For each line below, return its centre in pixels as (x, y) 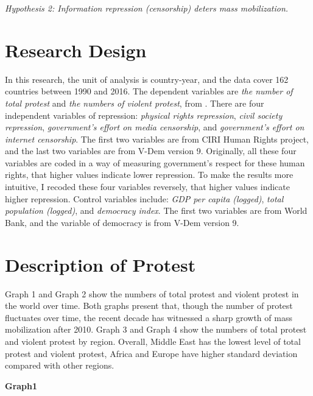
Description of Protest (100, 264)
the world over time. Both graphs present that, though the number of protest (149, 306)
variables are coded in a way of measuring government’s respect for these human (155, 162)
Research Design (76, 50)
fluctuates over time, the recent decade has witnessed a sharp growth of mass (149, 317)
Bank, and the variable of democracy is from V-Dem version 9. (122, 222)
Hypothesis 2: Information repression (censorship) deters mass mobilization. (147, 8)
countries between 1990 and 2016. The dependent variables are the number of (149, 91)
